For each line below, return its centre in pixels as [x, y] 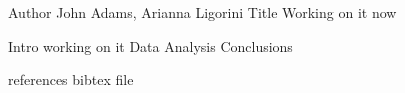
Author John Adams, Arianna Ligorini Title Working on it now [202, 12]
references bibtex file [71, 79]
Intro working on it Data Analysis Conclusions [150, 45]
